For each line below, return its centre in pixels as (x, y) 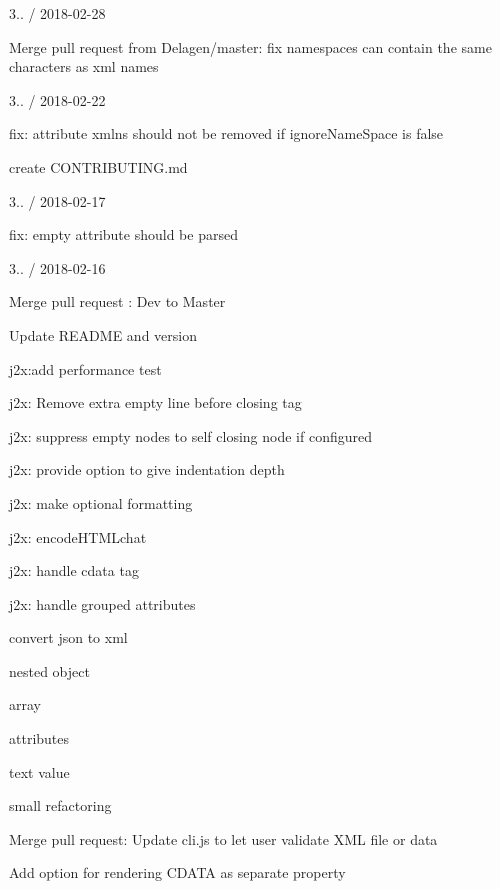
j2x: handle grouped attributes (102, 603)
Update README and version (103, 334)
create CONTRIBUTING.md (98, 166)
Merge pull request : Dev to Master (117, 301)
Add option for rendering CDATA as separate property (177, 872)
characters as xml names (84, 66)
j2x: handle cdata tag (74, 570)
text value (39, 771)
